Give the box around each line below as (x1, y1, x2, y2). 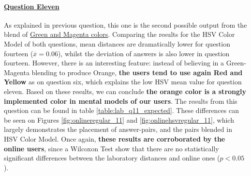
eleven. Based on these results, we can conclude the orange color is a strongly (4, 86, 247, 96)
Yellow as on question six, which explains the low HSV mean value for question (4, 77, 242, 87)
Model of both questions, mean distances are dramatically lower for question (4, 38, 230, 48)
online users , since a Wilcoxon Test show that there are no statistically (4, 143, 219, 153)
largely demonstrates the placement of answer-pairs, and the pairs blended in (4, 124, 232, 134)
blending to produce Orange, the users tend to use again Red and (31, 67, 243, 77)
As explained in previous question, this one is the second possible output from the (4, 19, 247, 30)
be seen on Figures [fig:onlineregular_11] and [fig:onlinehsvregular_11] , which (4, 114, 234, 125)
